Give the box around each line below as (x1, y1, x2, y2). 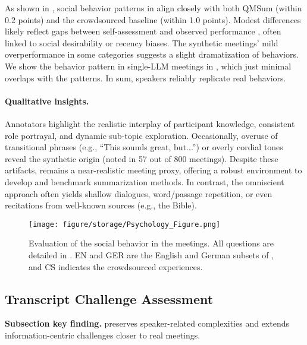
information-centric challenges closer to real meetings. (5, 328, 201, 341)
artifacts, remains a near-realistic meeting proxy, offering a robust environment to (5, 164, 302, 176)
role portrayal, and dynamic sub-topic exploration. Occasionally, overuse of (5, 129, 278, 141)
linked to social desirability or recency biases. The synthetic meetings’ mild (5, 36, 278, 49)
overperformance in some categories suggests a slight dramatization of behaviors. (5, 48, 299, 61)
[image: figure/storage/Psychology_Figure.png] (29, 220, 221, 229)
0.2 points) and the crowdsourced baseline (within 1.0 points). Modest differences (5, 13, 301, 26)
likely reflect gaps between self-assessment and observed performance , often (5, 25, 281, 37)
